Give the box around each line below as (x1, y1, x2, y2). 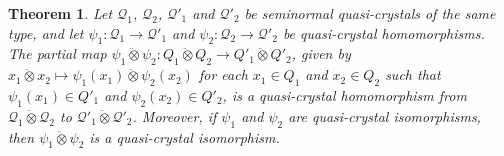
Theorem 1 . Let (8, 3, 113, 23)
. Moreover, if (132, 105, 217, 126)
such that (385, 64, 441, 85)
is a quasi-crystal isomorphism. (89, 126, 280, 147)
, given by (291, 43, 351, 64)
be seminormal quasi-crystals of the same (244, 3, 496, 23)
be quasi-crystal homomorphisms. (282, 22, 485, 43)
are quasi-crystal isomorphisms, (288, 105, 481, 126)
